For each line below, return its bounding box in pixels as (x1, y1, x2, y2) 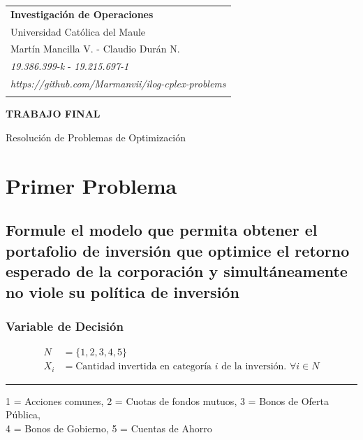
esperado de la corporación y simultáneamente (6, 260, 348, 282)
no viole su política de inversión (6, 281, 239, 302)
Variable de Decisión (6, 317, 124, 334)
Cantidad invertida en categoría (75, 362, 212, 372)
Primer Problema (6, 171, 177, 199)
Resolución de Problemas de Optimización (6, 130, 186, 145)
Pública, (6, 407, 40, 422)
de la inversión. (221, 362, 287, 372)
